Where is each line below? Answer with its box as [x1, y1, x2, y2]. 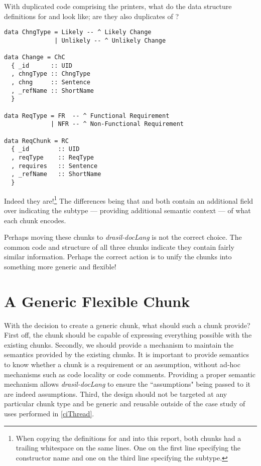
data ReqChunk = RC [4, 137, 69, 144]
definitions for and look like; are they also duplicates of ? [4, 11, 179, 21]
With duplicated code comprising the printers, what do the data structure [4, 1, 232, 11]
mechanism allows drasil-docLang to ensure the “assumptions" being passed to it [4, 379, 250, 389]
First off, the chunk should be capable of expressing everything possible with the [4, 330, 252, 340]
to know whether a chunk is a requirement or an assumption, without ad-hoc [4, 359, 240, 369]
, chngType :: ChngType [11, 70, 90, 78]
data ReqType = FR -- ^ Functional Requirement [4, 112, 170, 119]
